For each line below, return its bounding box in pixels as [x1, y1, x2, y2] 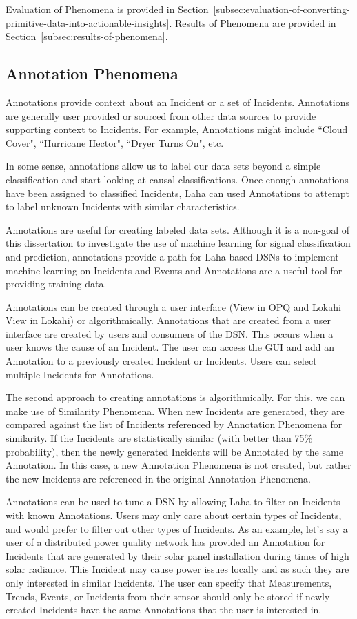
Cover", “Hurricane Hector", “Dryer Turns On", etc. [6, 135, 224, 150]
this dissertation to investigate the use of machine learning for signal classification [6, 236, 351, 250]
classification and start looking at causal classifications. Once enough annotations [6, 172, 349, 186]
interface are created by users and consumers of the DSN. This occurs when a [6, 326, 334, 341]
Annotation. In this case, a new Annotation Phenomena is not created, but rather [6, 458, 351, 472]
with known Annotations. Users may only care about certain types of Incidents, [6, 508, 342, 522]
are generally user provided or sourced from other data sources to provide [6, 108, 316, 123]
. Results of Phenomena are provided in [169, 15, 336, 30]
